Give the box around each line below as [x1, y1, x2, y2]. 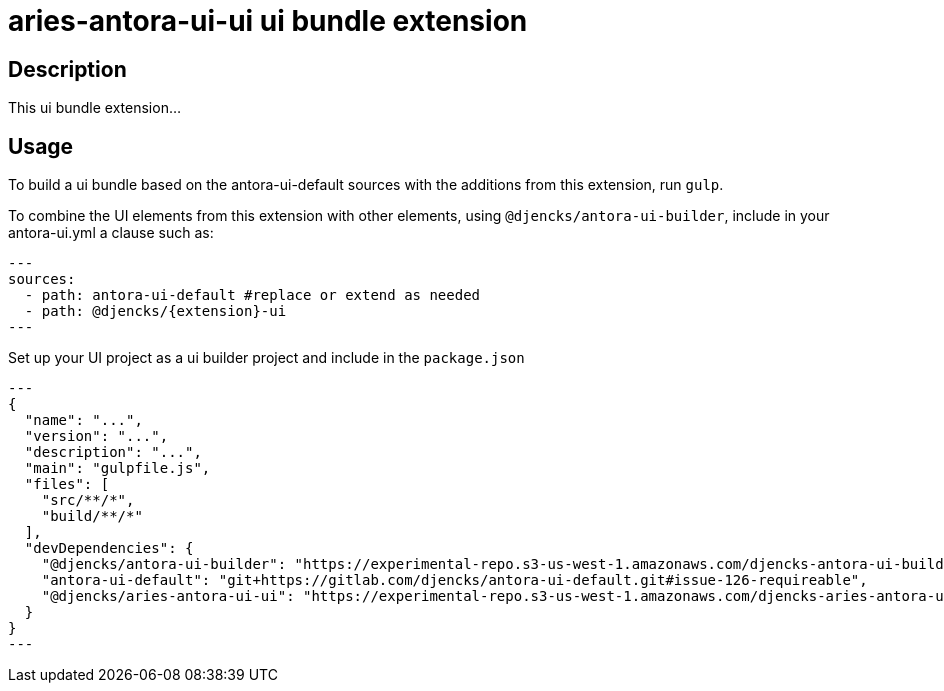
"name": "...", [24, 412, 143, 429]
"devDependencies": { [24, 540, 194, 557]
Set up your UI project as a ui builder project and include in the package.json [8, 349, 525, 367]
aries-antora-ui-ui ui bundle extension [8, 4, 528, 38]
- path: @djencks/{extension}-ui [24, 303, 287, 320]
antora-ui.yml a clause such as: [8, 224, 214, 242]
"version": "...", [24, 428, 169, 445]
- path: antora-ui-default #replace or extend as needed [24, 287, 481, 304]
